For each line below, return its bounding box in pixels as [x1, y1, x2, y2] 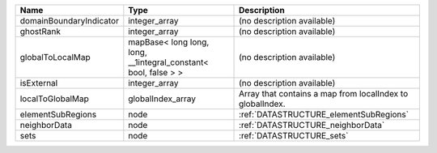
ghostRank [19, 26, 61, 36]
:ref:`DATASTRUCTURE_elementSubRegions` [239, 109, 409, 120]
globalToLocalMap [19, 52, 91, 62]
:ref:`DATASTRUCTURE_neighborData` [239, 120, 385, 130]
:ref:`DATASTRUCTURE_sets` [239, 130, 349, 141]
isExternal [19, 78, 58, 88]
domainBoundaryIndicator [19, 15, 119, 26]
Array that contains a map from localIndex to [239, 88, 409, 99]
